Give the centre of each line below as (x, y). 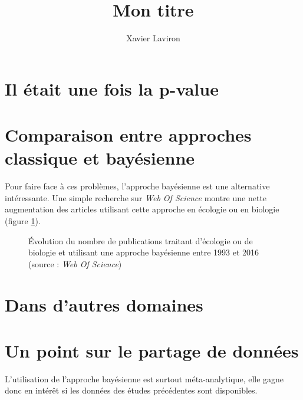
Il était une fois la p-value (112, 88)
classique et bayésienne (100, 158)
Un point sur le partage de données (152, 350)
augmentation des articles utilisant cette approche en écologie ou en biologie (142, 209)
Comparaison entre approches (128, 135)
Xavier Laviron (153, 38)
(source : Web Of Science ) (75, 263)
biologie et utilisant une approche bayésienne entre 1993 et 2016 (144, 252)
